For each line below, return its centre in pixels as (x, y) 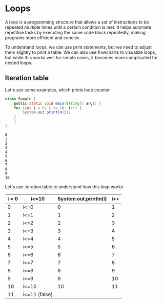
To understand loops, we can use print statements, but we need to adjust (79, 47)
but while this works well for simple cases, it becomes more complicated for (81, 57)
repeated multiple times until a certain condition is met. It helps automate (78, 27)
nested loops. (19, 63)
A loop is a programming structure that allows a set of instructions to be (77, 22)
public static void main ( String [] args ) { (58, 103)
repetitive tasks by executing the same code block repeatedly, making (75, 32)
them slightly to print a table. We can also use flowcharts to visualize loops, (81, 52)
